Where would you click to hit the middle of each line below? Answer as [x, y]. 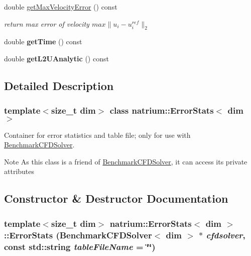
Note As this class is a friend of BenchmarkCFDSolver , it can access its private [126, 161]
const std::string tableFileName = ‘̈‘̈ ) [80, 246]
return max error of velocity [47, 23]
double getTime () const [43, 41]
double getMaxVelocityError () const [61, 7]
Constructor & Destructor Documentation [116, 198]
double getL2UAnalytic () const [56, 58]
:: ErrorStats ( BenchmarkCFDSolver [78, 235]
